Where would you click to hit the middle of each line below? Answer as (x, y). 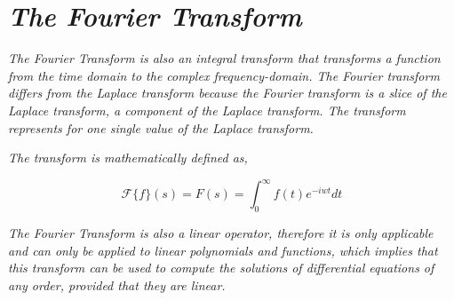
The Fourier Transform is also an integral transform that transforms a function (224, 58)
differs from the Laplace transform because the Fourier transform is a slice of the (227, 93)
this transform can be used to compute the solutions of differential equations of (221, 268)
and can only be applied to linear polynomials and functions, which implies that (223, 250)
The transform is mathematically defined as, (128, 158)
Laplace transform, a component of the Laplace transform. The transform (207, 110)
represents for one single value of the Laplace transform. (161, 127)
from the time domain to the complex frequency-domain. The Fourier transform (224, 75)
